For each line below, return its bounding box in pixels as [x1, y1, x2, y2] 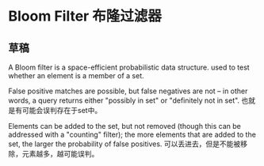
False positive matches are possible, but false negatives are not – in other [8, 86, 248, 96]
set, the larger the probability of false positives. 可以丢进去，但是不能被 [8, 139, 241, 149]
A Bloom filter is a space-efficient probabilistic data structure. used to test [8, 62, 250, 72]
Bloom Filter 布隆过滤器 [8, 7, 163, 25]
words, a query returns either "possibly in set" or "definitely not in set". [8, 96, 240, 105]
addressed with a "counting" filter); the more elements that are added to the [8, 130, 256, 139]
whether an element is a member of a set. [8, 71, 144, 80]
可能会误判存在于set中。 [21, 106, 102, 115]
